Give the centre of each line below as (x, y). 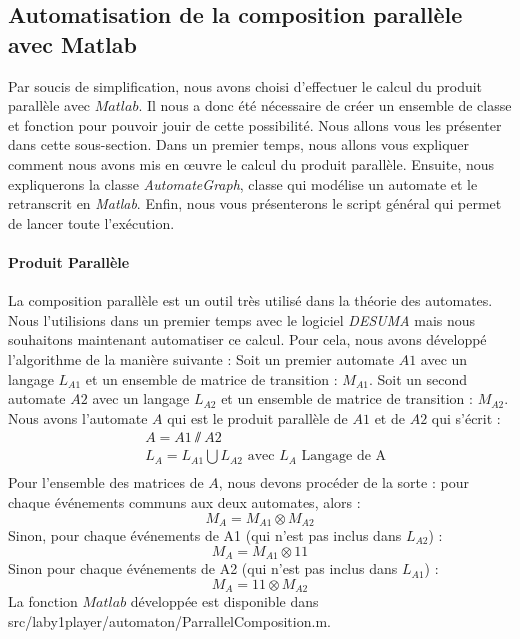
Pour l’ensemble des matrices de (106, 482)
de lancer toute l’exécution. (91, 222)
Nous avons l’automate (78, 417)
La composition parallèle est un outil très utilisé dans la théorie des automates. (250, 300)
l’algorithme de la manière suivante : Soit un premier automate (201, 358)
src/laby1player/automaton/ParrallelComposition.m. (169, 620)
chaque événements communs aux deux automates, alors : (184, 501)
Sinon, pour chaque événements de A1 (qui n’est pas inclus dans (205, 535)
